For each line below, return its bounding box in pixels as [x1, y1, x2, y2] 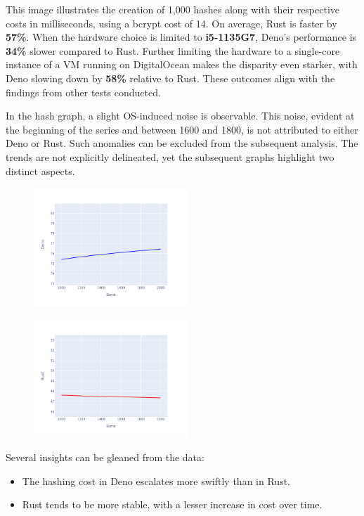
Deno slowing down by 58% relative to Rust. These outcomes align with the [6, 70, 335, 85]
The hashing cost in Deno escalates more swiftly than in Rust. [22, 473, 290, 488]
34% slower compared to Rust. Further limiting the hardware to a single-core [6, 43, 340, 58]
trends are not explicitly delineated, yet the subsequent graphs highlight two [6, 149, 334, 164]
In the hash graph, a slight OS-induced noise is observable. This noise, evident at [6, 108, 355, 123]
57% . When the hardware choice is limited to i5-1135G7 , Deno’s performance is [6, 30, 357, 44]
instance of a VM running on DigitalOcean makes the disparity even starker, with [6, 57, 358, 72]
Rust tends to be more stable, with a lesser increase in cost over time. [22, 497, 323, 512]
